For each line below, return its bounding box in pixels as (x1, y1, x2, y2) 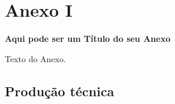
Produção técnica (5, 81, 114, 100)
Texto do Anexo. (5, 52, 66, 65)
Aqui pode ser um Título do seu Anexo (5, 32, 171, 45)
